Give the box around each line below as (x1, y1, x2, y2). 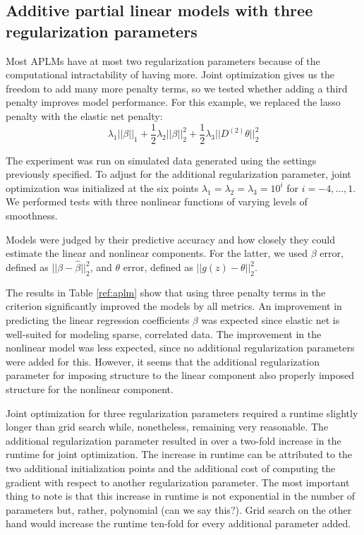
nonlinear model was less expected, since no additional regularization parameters (6, 340, 355, 355)
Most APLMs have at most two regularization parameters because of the (6, 53, 320, 68)
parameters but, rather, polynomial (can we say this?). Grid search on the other (6, 502, 352, 517)
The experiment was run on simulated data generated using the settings (6, 152, 317, 167)
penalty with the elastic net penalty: (6, 108, 163, 123)
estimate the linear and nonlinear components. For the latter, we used (6, 246, 308, 260)
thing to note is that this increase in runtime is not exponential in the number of (6, 488, 356, 503)
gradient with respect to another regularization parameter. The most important (6, 474, 350, 489)
